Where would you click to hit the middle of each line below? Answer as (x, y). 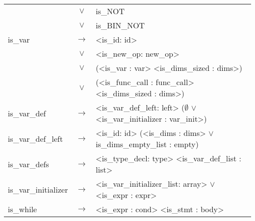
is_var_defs (28, 164)
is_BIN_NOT (120, 25)
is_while (23, 209)
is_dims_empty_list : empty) (147, 144)
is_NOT (110, 11)
